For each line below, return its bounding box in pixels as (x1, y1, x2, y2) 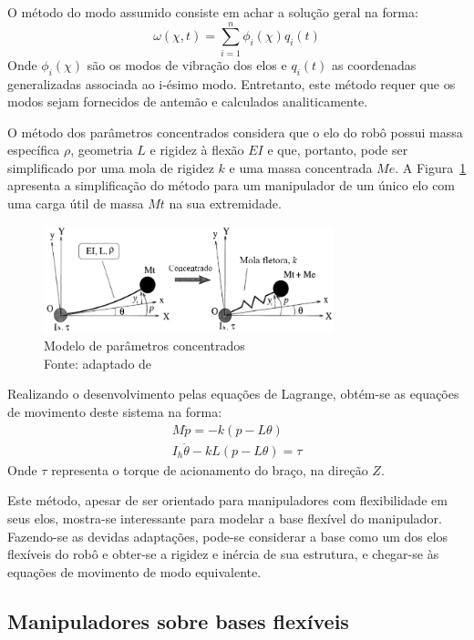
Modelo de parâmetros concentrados (44, 336, 245, 355)
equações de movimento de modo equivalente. (7, 562, 262, 581)
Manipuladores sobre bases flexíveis (7, 606, 349, 635)
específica (7, 140, 60, 159)
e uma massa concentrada (229, 157, 373, 177)
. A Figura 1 (395, 157, 467, 177)
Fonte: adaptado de (44, 353, 152, 372)
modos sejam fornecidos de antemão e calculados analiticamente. (7, 92, 368, 111)
